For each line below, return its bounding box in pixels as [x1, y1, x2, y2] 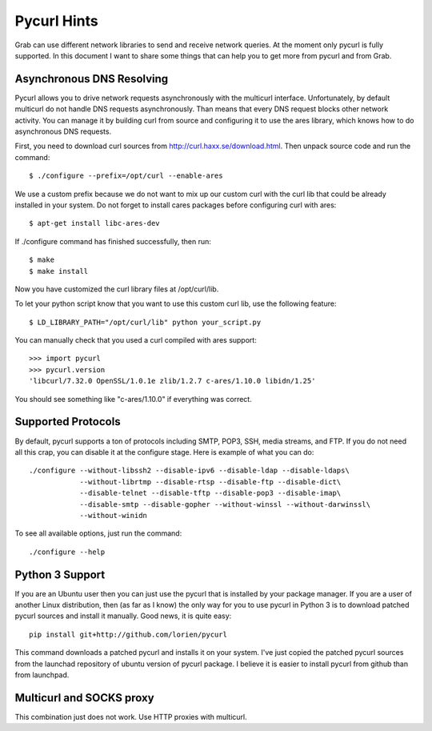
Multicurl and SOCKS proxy [14, 691, 155, 705]
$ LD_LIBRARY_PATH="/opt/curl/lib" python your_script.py [29, 317, 262, 327]
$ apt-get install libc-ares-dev [29, 219, 160, 228]
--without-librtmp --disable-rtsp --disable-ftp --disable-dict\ [79, 477, 342, 486]
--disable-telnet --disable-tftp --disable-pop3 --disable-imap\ [79, 488, 342, 498]
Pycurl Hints [14, 12, 99, 30]
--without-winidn [79, 511, 148, 520]
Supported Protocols [14, 415, 121, 428]
